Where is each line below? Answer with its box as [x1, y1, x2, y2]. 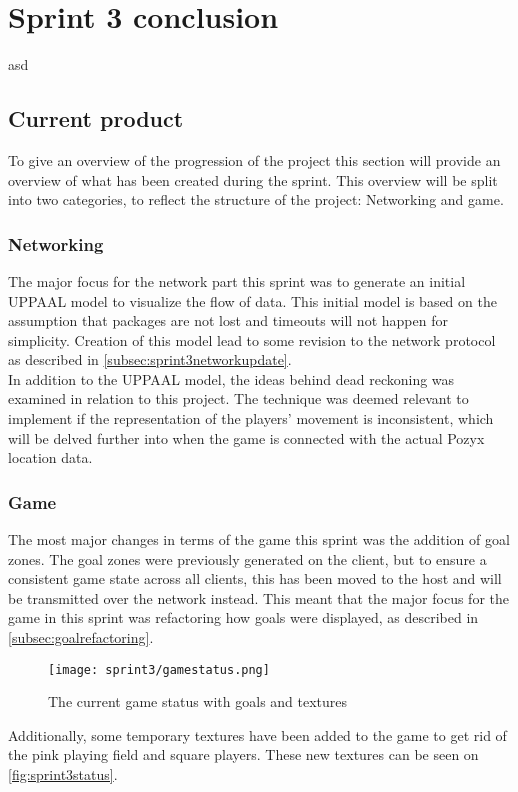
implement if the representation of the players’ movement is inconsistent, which [8, 408, 494, 429]
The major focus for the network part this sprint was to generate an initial [8, 270, 466, 291]
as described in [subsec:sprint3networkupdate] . [8, 349, 292, 370]
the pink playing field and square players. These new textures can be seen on [8, 744, 479, 765]
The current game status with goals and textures [48, 691, 348, 712]
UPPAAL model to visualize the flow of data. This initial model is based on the [8, 290, 497, 311]
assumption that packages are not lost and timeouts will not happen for [8, 310, 448, 331]
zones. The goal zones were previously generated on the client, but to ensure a [8, 548, 487, 569]
